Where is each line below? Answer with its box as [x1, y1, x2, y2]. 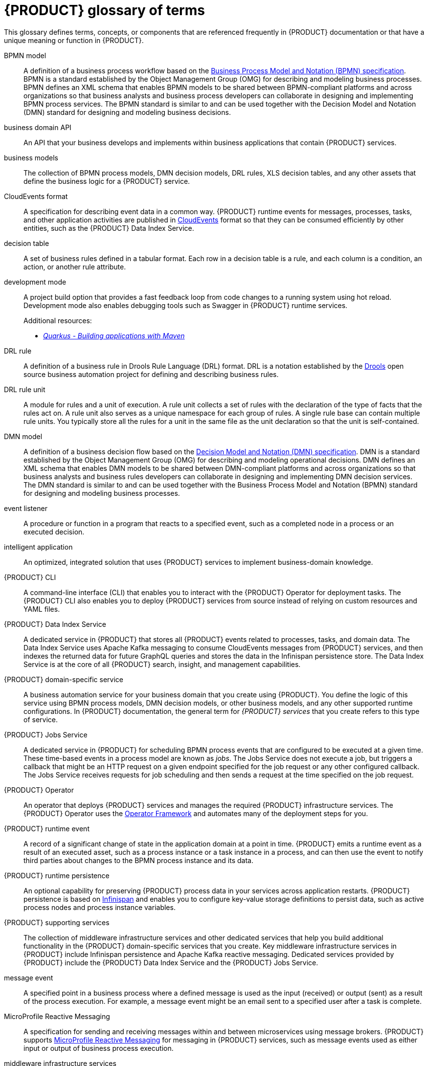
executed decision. [23, 527, 85, 536]
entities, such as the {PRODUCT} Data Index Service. [23, 223, 194, 232]
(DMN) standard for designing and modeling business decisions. [23, 108, 231, 116]
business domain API [4, 123, 71, 132]
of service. [23, 715, 58, 724]
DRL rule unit [4, 385, 45, 394]
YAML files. [23, 604, 60, 613]
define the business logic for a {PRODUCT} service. [23, 177, 190, 185]
